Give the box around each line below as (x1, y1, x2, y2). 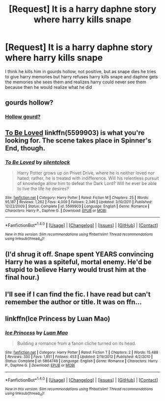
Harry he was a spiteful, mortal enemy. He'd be (5, 258, 152, 266)
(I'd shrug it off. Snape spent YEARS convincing (5, 250, 154, 258)
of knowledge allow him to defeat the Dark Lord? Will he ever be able (17, 180, 157, 186)
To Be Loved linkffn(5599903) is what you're (5, 128, 145, 137)
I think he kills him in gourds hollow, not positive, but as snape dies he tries (5, 68, 156, 74)
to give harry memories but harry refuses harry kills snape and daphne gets (5, 73, 158, 79)
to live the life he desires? (17, 185, 69, 191)
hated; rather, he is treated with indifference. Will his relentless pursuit (17, 175, 159, 181)
